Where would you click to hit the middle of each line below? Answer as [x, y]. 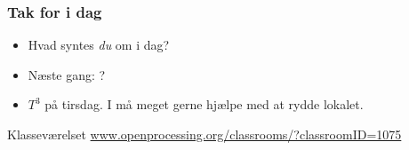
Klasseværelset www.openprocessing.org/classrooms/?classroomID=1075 [204, 134]
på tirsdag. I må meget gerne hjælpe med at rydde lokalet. [204, 104]
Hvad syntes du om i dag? [99, 45]
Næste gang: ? [67, 74]
